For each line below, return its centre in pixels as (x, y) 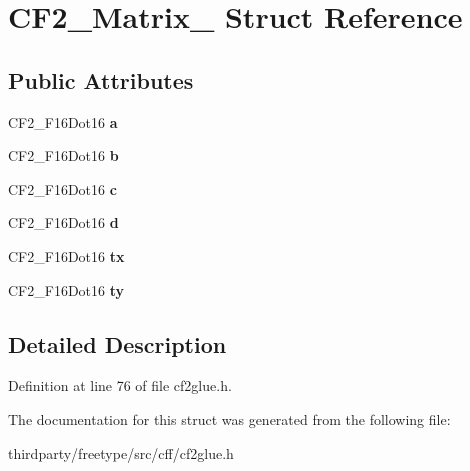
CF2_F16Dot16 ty (66, 289)
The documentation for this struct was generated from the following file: (229, 418)
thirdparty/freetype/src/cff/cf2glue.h (121, 452)
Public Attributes (101, 79)
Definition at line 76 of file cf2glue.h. (120, 385)
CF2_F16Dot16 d (63, 222)
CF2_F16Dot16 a (63, 121)
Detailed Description (117, 343)
